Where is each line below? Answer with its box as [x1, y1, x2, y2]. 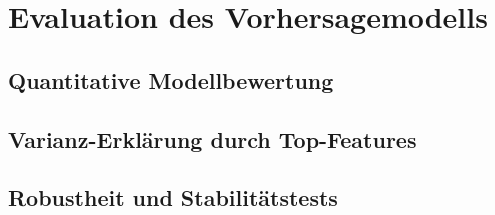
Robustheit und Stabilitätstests [8, 182, 338, 213]
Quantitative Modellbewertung [8, 64, 334, 95]
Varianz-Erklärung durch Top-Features [8, 123, 417, 154]
